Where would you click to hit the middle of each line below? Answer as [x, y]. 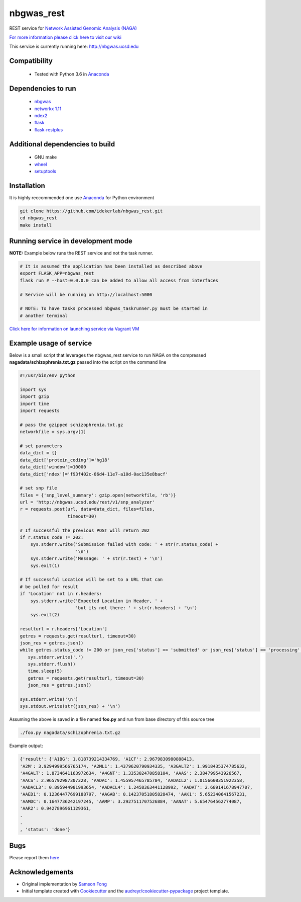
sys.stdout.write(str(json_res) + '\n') [70, 706]
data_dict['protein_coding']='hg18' [65, 460]
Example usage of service [51, 343]
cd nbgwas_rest [38, 218]
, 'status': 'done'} [45, 830]
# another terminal [44, 315]
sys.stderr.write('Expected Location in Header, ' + [97, 601]
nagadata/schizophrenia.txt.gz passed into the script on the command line [88, 362]
